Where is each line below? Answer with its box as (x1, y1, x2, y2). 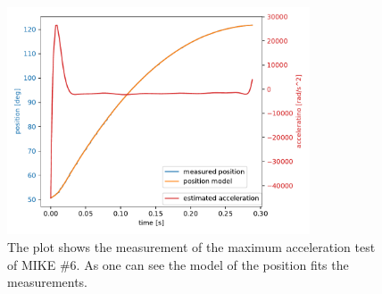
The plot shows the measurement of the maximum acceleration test (7, 237, 376, 256)
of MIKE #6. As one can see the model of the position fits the (7, 255, 349, 273)
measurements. (7, 273, 88, 291)
